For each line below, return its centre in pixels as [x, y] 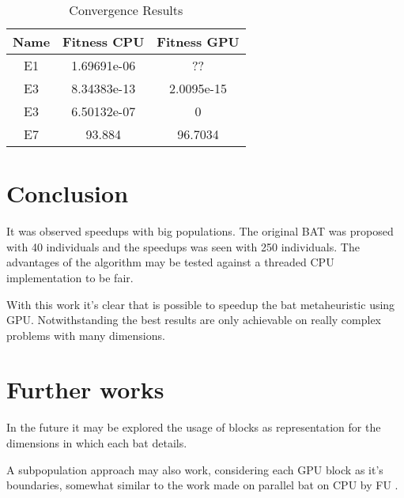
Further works [85, 389]
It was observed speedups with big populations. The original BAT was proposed [200, 231]
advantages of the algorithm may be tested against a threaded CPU [170, 262]
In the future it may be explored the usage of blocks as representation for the [194, 427]
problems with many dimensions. [86, 335]
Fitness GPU [198, 41]
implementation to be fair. [70, 277]
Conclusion [68, 193]
